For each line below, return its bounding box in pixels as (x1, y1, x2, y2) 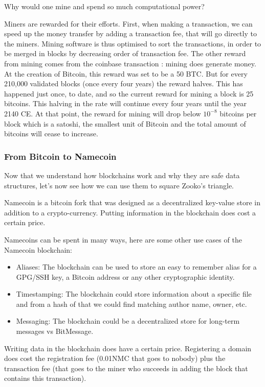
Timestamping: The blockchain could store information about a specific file (16, 288, 252, 299)
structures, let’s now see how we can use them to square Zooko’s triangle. (4, 180, 234, 190)
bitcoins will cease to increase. (4, 128, 98, 139)
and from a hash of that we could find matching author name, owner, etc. (16, 298, 247, 309)
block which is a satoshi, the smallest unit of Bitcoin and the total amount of (4, 118, 246, 129)
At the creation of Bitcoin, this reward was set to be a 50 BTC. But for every (4, 68, 248, 79)
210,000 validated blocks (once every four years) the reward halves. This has (4, 78, 243, 89)
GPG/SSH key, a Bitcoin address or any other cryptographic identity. (16, 271, 235, 282)
